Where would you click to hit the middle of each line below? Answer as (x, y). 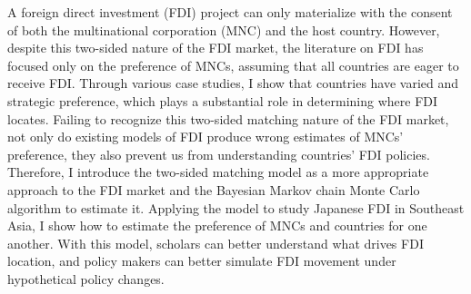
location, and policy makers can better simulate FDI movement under (202, 261)
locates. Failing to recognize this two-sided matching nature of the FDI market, (228, 118)
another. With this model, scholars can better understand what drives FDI (215, 243)
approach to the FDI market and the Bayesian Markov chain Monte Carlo (214, 189)
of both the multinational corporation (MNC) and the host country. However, (224, 29)
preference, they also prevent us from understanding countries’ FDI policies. (219, 154)
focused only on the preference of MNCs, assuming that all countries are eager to (233, 65)
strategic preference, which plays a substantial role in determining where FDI (223, 100)
